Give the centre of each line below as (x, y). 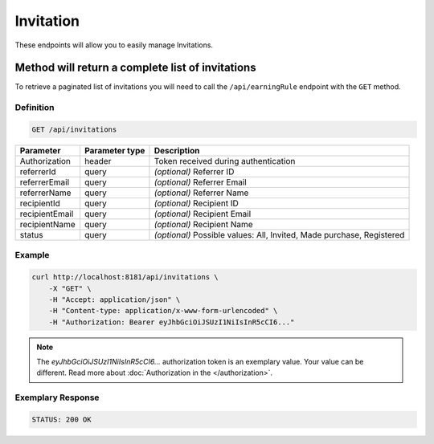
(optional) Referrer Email (200, 182)
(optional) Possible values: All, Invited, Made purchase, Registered (279, 234)
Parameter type (115, 150)
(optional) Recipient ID (196, 203)
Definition (35, 108)
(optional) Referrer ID (194, 171)
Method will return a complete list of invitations (135, 68)
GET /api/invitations (74, 130)
